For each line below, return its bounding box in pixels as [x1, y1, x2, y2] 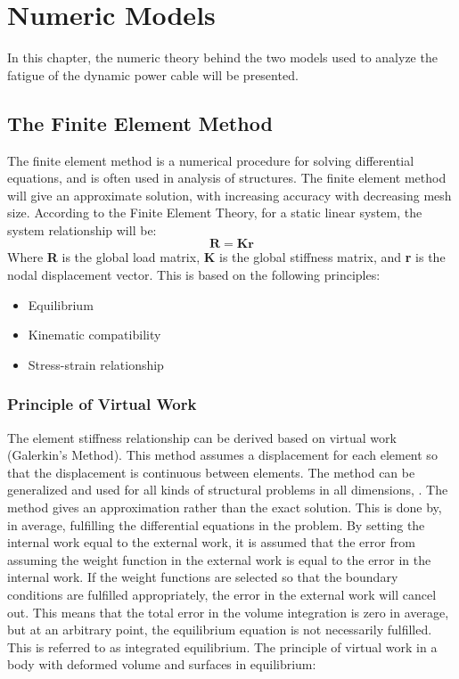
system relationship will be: [7, 220, 157, 239]
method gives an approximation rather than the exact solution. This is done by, [7, 498, 442, 517]
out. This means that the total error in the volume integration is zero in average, [7, 602, 449, 621]
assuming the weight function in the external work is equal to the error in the [7, 550, 431, 569]
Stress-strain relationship [28, 355, 164, 373]
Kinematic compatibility [28, 325, 161, 344]
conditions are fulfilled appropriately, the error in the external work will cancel [7, 585, 437, 604]
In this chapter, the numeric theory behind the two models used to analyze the [7, 48, 438, 67]
